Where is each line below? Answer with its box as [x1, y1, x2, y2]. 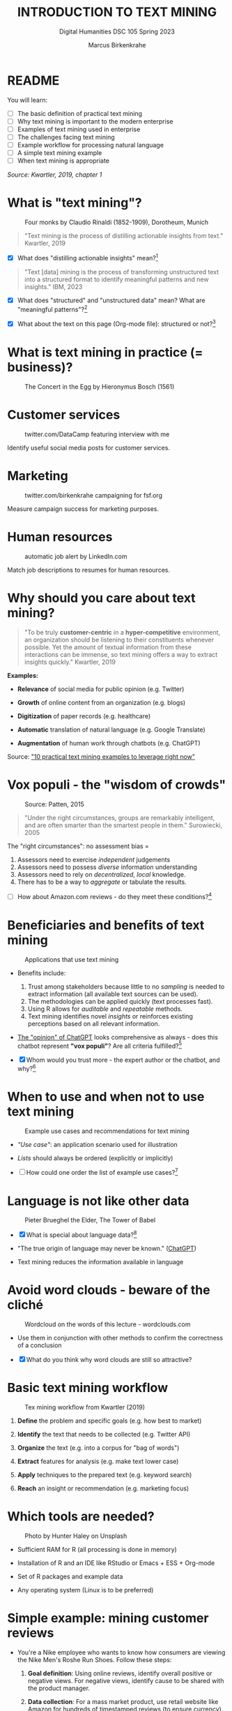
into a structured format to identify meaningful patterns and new [24, 275, 209, 283]
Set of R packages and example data [17, 1572, 123, 1580]
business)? [7, 360, 73, 376]
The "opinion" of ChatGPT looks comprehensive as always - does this [17, 1032, 218, 1041]
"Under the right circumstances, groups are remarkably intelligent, [24, 813, 215, 822]
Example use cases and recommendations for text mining [24, 1127, 190, 1135]
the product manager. [27, 1684, 91, 1692]
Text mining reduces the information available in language [17, 1258, 184, 1266]
